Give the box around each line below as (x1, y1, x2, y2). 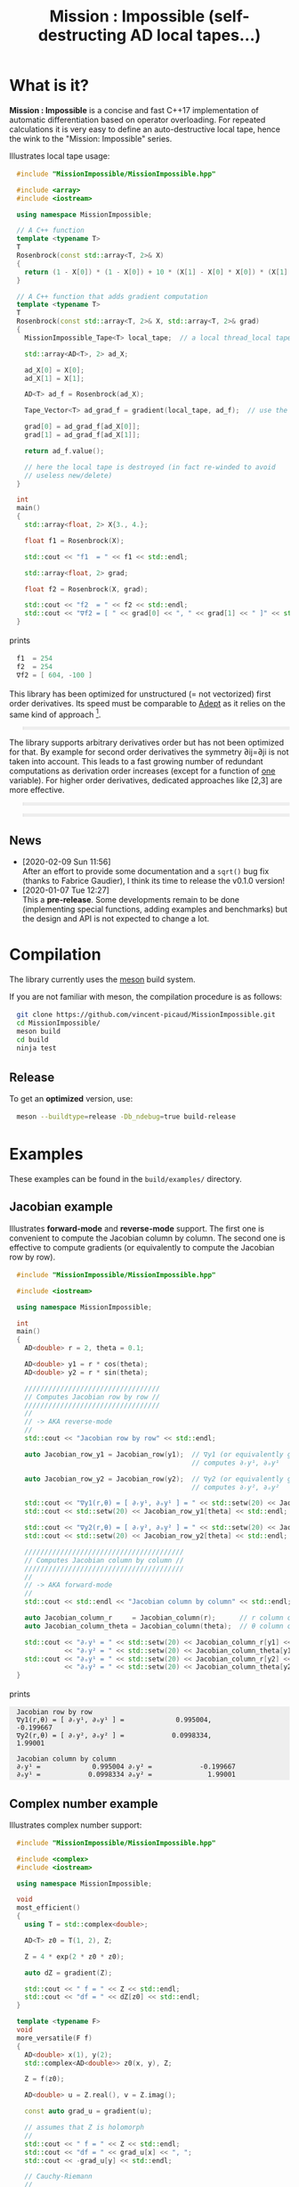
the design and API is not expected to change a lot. (21, 913, 210, 924)
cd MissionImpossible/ (16, 1019, 101, 1027)
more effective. (9, 785, 65, 796)
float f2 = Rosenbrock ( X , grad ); (24, 584, 149, 594)
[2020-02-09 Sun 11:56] (21, 856, 111, 867)
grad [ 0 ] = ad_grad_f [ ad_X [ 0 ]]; (24, 422, 141, 432)
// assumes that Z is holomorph (24, 2123, 145, 2133)
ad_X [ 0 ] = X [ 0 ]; (24, 366, 85, 375)
